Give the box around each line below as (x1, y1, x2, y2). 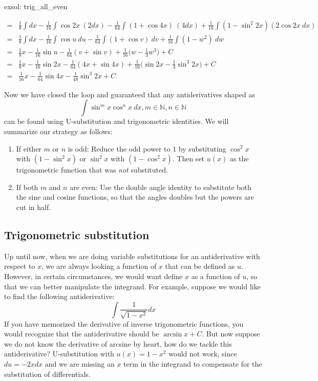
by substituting (178, 143, 226, 154)
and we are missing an (45, 358, 115, 369)
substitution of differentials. (4, 368, 91, 379)
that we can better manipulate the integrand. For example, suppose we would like (4, 281, 261, 291)
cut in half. (16, 201, 51, 212)
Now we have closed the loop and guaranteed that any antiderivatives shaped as (4, 89, 255, 99)
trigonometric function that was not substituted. (16, 164, 168, 175)
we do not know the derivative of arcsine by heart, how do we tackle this (4, 338, 232, 349)
